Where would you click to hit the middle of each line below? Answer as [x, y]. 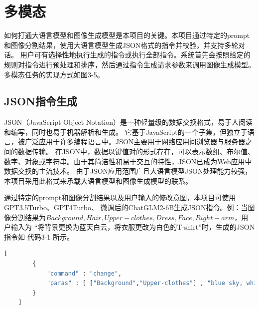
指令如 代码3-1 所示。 [39, 236]
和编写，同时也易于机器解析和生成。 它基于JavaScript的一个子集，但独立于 [126, 132]
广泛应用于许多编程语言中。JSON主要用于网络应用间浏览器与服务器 [135, 142]
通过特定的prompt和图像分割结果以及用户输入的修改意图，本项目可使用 [120, 197]
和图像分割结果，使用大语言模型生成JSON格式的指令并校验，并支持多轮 [121, 45]
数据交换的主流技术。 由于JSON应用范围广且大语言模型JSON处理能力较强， [128, 171]
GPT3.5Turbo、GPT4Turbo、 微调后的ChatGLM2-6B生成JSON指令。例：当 [126, 207]
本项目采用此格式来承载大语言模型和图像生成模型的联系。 [98, 180]
